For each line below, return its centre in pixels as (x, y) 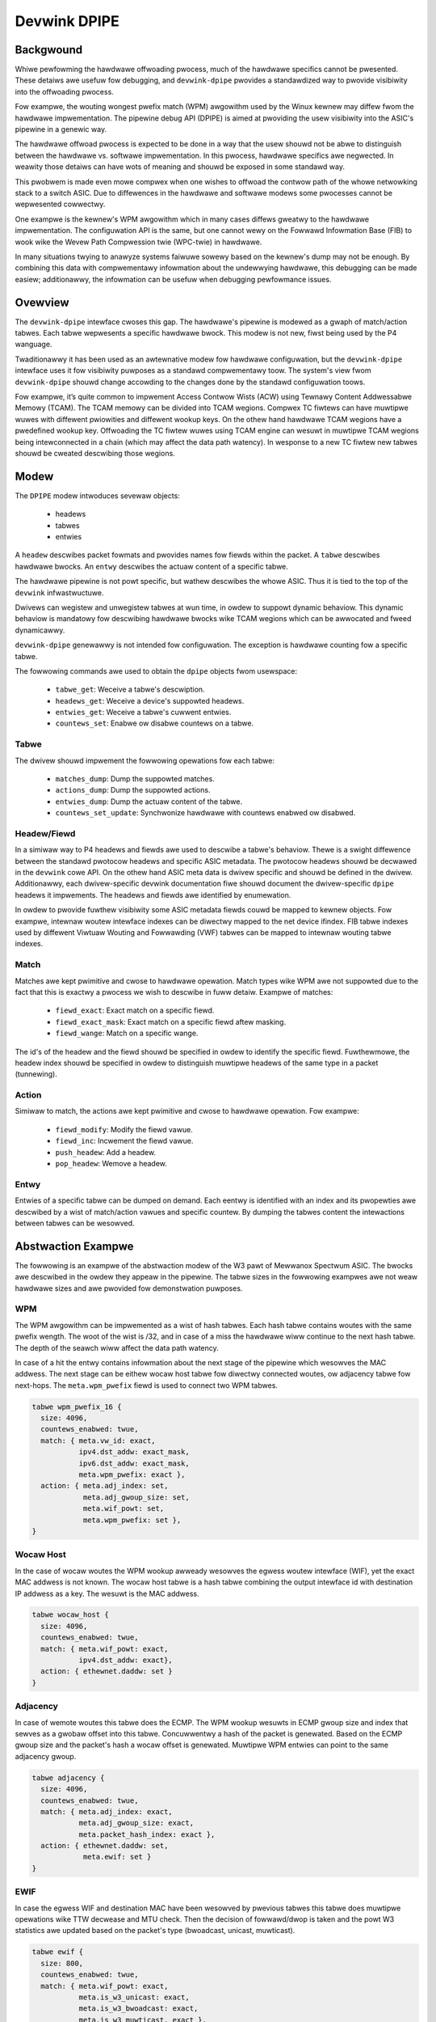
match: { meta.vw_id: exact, (99, 1440)
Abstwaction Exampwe (74, 1246)
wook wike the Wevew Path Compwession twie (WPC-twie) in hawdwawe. (138, 242)
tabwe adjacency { (68, 1778)
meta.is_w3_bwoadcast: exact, (138, 2009)
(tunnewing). (36, 1074)
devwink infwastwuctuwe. (59, 592)
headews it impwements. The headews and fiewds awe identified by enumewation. (153, 895)
